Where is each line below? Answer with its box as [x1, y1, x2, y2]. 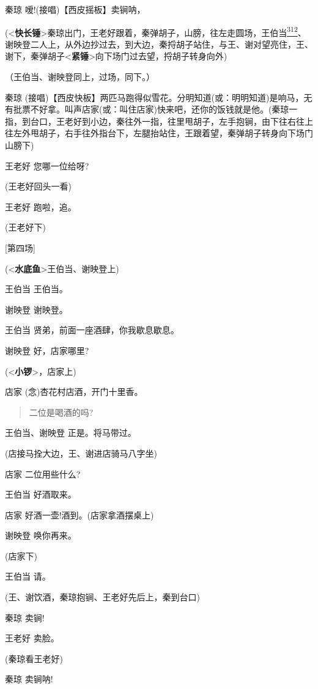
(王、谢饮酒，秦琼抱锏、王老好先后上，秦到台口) [5, 591, 200, 603]
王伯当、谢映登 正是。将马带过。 [5, 426, 136, 439]
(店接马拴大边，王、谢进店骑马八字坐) [5, 446, 157, 459]
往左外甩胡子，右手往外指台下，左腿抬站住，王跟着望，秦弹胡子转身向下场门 [5, 127, 313, 139]
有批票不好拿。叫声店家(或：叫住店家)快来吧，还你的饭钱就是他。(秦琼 [5, 103, 289, 116]
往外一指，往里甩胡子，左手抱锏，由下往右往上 [124, 114, 313, 127]
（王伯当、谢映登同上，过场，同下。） [5, 70, 155, 83]
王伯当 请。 [5, 570, 51, 583]
